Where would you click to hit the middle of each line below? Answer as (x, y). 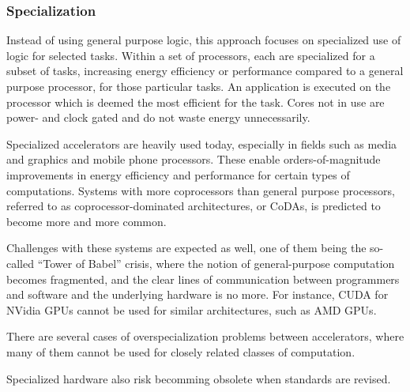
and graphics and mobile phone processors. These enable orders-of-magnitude (194, 159)
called (20, 263)
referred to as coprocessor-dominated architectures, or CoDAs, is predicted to (194, 206)
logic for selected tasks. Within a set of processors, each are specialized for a (191, 55)
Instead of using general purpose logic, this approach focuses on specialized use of (204, 40)
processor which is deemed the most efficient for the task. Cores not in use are (196, 102)
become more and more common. (87, 221)
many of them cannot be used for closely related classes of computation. (181, 351)
